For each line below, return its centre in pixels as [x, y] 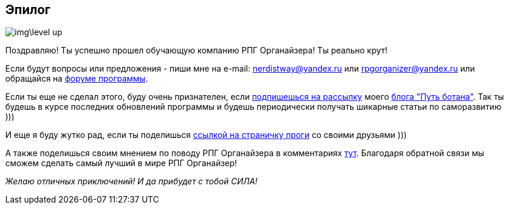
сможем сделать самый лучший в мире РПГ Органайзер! [121, 163]
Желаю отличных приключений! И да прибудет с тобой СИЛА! [131, 181]
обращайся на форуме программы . [77, 79]
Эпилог [28, 10]
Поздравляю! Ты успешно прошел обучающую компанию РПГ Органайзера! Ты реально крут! [197, 50]
